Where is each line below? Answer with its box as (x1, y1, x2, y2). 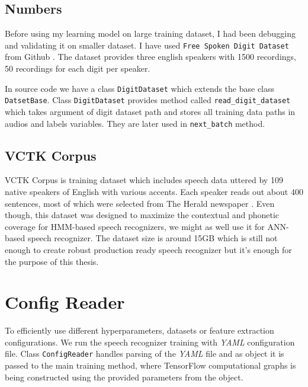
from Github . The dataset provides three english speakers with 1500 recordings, (5, 50, 296, 63)
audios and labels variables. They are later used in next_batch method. (5, 117, 265, 129)
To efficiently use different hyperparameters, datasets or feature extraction (5, 324, 274, 337)
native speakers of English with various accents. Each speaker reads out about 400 (5, 185, 303, 197)
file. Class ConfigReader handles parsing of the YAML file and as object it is (5, 347, 284, 360)
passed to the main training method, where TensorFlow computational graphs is (5, 359, 296, 372)
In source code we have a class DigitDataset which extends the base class (5, 82, 275, 94)
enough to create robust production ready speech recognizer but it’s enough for (5, 243, 292, 255)
